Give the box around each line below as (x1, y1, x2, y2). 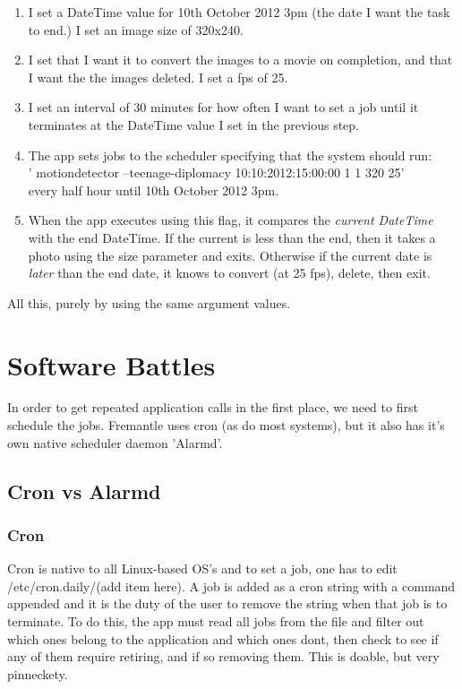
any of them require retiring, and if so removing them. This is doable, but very (7, 647, 440, 666)
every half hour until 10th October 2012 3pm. (28, 180, 279, 199)
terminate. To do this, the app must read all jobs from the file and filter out (7, 612, 424, 630)
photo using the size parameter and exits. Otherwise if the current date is (28, 245, 432, 264)
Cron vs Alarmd (7, 477, 161, 504)
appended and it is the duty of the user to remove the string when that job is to (7, 594, 448, 613)
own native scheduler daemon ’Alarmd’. (7, 433, 223, 452)
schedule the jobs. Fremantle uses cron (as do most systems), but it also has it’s (7, 416, 445, 435)
